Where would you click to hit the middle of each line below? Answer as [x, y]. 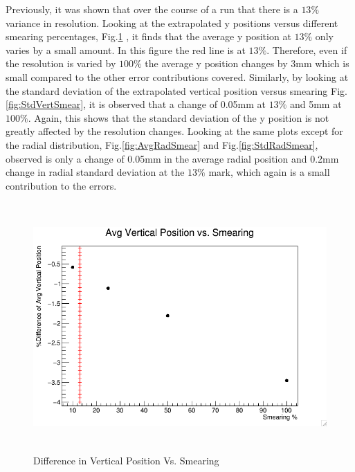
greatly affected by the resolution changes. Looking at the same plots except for [174, 131]
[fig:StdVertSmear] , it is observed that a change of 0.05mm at [136, 104]
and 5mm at [316, 104]
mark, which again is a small [269, 172]
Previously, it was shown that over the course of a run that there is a [152, 9]
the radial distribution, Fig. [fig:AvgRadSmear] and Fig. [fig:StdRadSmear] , [162, 144]
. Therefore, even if [307, 49]
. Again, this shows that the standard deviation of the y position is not [179, 117]
